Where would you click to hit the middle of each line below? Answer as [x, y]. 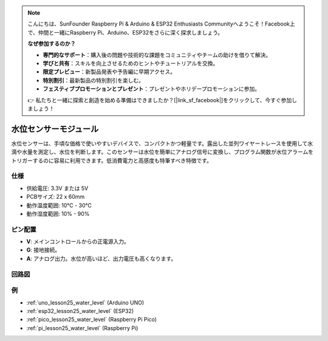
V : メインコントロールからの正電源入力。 [78, 242]
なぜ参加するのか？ [52, 44]
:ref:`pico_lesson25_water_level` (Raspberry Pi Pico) [92, 320]
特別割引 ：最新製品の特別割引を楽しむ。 [93, 80]
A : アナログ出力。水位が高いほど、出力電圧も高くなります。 [101, 258]
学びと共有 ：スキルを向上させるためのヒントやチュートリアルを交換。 [131, 63]
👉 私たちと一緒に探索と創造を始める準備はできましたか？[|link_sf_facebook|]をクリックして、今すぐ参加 [160, 100]
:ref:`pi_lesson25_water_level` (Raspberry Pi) [82, 328]
